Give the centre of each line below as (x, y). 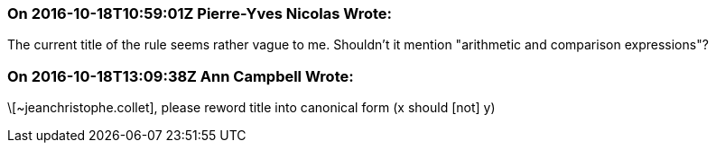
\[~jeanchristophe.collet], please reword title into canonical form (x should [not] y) (251, 108)
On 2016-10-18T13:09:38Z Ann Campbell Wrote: (181, 76)
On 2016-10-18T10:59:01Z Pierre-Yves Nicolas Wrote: (200, 13)
